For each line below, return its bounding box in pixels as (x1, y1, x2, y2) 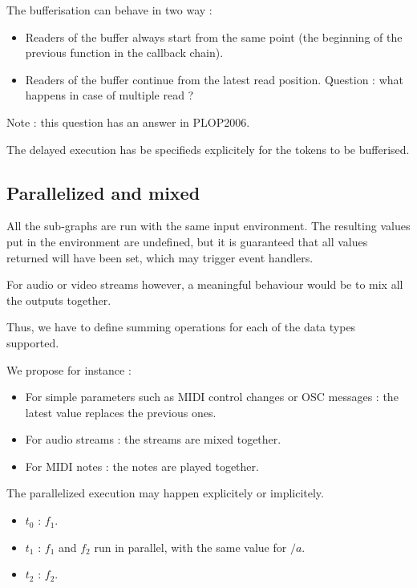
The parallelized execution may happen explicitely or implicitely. (6, 485, 324, 501)
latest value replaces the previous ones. (25, 403, 217, 420)
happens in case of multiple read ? (25, 87, 194, 103)
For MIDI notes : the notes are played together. (25, 457, 259, 474)
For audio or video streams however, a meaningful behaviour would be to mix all (6, 276, 403, 293)
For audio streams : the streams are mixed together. (25, 431, 281, 448)
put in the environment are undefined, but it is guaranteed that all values (6, 233, 368, 249)
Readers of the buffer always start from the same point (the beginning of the (25, 28, 403, 45)
